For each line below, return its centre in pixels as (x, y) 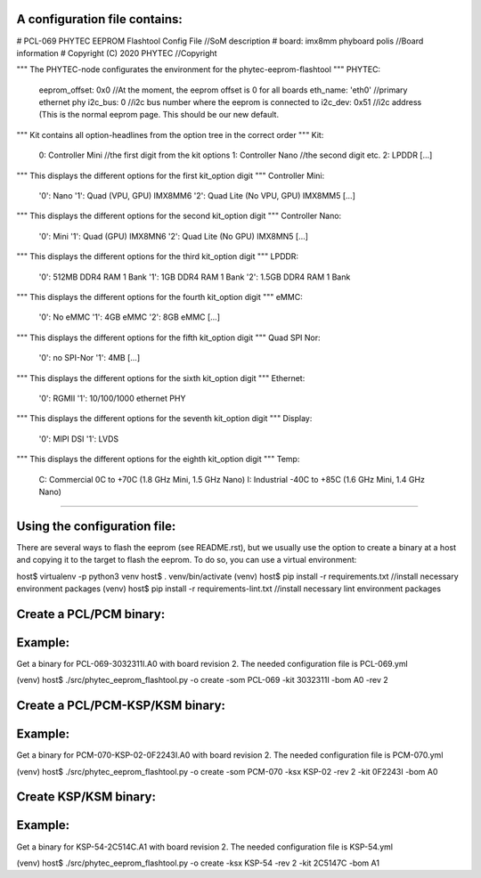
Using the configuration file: (96, 526)
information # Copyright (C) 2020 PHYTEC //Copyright (117, 53)
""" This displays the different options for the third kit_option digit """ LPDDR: (157, 256)
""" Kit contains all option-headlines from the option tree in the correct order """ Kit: (170, 134)
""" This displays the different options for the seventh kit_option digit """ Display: (164, 419)
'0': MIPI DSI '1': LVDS (79, 439)
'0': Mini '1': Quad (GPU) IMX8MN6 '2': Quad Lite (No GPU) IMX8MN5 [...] (174, 236)
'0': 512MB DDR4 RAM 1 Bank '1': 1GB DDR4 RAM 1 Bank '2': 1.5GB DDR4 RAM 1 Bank (195, 277)
